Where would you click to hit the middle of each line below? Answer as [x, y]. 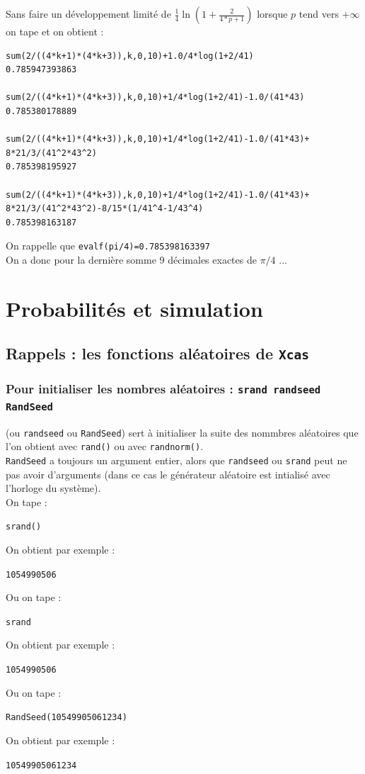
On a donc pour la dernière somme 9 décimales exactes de [131, 259]
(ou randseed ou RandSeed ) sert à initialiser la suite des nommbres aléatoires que [182, 432]
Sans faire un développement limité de [88, 13]
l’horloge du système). [53, 488]
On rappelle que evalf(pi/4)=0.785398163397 [108, 246]
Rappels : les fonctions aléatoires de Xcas [158, 353]
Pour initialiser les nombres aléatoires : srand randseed [163, 389]
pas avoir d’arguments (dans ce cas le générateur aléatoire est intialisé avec [168, 474]
